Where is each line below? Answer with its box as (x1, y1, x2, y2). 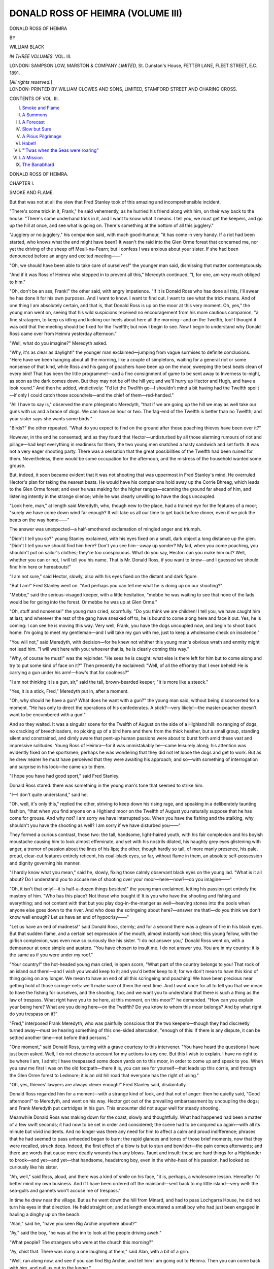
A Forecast (22, 119, 45, 125)
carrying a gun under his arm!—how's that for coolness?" (9, 670, 129, 676)
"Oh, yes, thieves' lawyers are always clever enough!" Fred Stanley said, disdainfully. (9, 1081, 187, 1087)
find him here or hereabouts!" (9, 564, 71, 570)
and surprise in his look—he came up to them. (9, 763, 106, 770)
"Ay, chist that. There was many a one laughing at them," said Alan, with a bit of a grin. (9, 1249, 190, 1255)
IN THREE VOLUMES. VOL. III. (9, 53, 72, 59)
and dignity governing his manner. (9, 860, 81, 866)
